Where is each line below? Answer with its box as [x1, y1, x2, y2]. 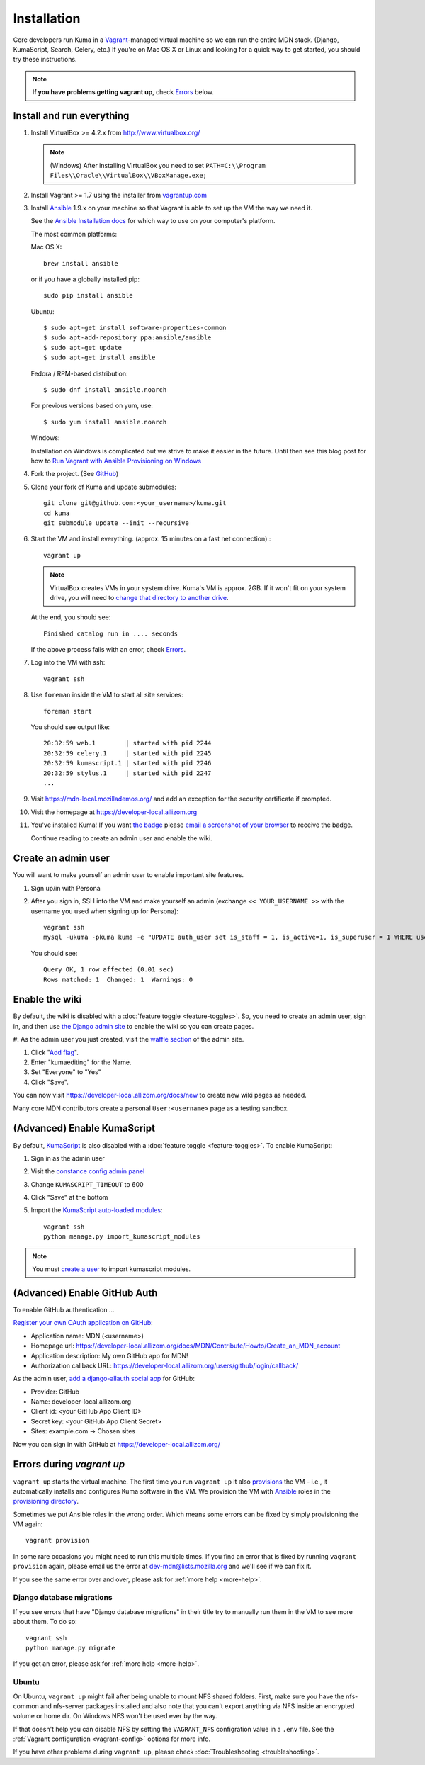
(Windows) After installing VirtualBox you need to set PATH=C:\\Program [50, 161, 266, 169]
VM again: [13, 1520, 43, 1528]
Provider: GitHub [30, 1387, 80, 1396]
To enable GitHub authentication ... [13, 1305, 115, 1314]
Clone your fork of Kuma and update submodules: [30, 483, 177, 491]
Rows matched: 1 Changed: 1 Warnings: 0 [43, 975, 193, 983]
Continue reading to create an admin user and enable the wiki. [30, 833, 212, 842]
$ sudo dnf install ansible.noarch [43, 386, 167, 394]
